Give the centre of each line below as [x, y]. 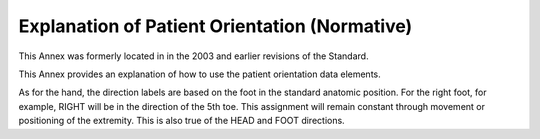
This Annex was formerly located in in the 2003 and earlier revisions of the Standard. [193, 56]
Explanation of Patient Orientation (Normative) [215, 26]
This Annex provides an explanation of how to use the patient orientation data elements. [199, 74]
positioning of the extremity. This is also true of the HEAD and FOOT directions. [181, 121]
